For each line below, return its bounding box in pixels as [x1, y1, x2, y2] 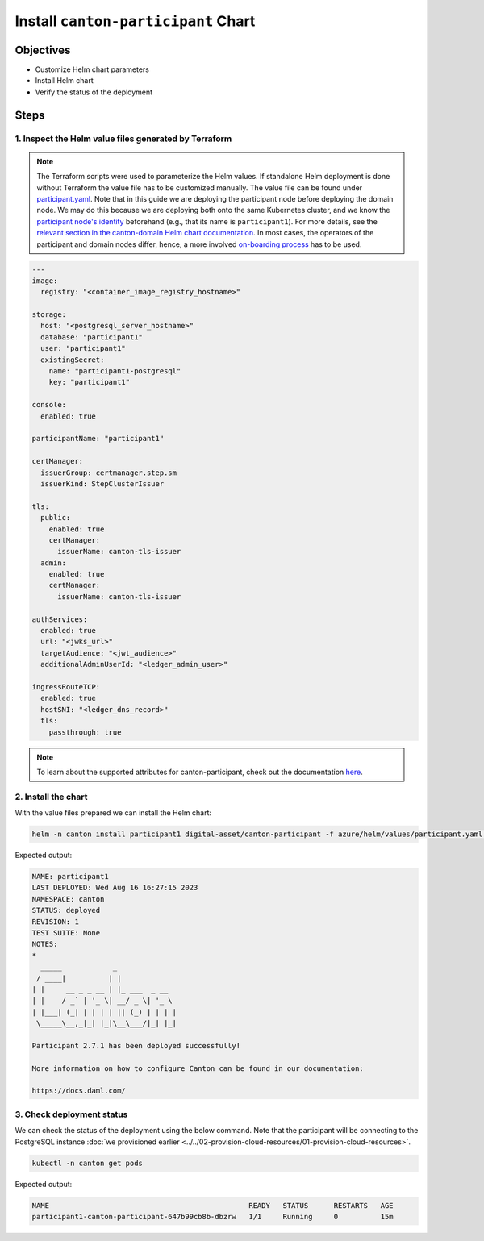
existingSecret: [40, 355, 105, 364]
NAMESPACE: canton [31, 894, 105, 903]
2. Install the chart [15, 791, 88, 802]
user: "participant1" [40, 344, 127, 353]
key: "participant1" [48, 377, 131, 387]
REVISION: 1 [31, 917, 80, 927]
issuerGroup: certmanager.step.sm [40, 468, 177, 477]
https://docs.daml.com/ [31, 1086, 127, 1096]
